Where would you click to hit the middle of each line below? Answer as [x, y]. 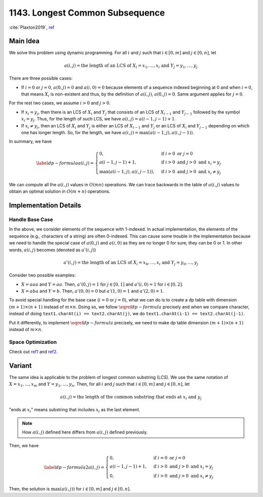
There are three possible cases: [41, 79]
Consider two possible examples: [42, 275]
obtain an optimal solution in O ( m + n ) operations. [60, 191]
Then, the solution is [29, 489]
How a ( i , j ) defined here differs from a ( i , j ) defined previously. [85, 432]
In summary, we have [30, 141]
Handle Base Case [31, 219]
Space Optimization [33, 342]
